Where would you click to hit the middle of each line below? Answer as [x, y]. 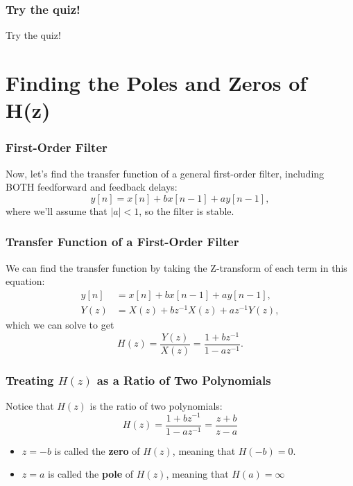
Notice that [30, 405]
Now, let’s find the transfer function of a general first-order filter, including [165, 173]
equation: [25, 281]
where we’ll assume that [57, 210]
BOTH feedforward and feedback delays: [92, 187]
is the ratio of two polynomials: [156, 405]
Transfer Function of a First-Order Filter [122, 242]
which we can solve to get [60, 324]
